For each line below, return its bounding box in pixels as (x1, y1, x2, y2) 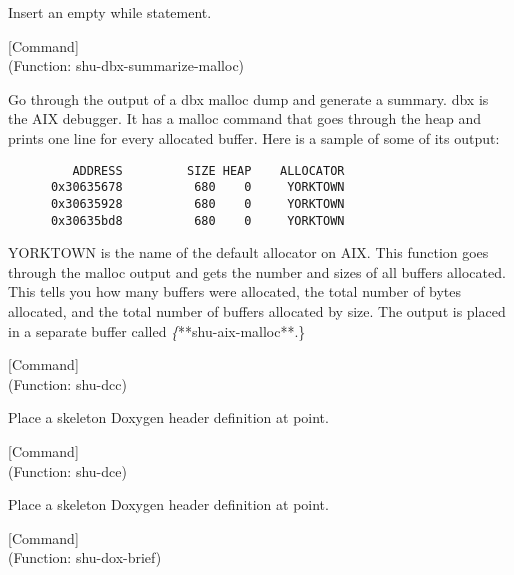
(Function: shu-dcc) (8, 373, 127, 394)
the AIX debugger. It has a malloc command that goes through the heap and (8, 108, 482, 129)
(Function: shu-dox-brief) (8, 547, 162, 568)
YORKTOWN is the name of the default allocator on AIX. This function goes (8, 242, 489, 263)
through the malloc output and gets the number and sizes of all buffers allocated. (8, 261, 506, 282)
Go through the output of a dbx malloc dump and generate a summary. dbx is (8, 88, 489, 109)
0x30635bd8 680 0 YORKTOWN (50, 213, 345, 228)
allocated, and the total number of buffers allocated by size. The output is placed (8, 300, 506, 321)
